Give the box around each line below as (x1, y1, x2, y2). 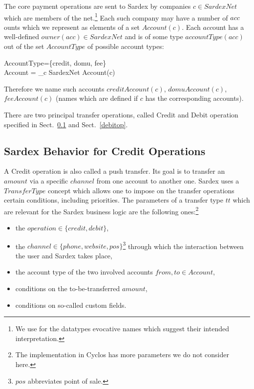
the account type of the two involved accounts (15, 267, 153, 277)
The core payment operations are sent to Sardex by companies (4, 1, 191, 11)
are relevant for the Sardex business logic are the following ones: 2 (4, 205, 199, 216)
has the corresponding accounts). (145, 93, 244, 103)
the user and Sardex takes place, (15, 250, 112, 260)
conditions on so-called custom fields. (15, 299, 127, 310)
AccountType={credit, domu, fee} (4, 57, 106, 68)
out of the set (4, 41, 44, 51)
